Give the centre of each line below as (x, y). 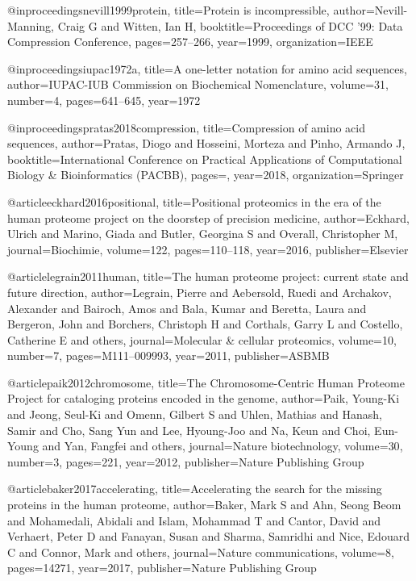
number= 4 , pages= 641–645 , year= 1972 (104, 100)
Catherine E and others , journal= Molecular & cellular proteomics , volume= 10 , (202, 339)
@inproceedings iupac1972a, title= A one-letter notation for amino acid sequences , (207, 68)
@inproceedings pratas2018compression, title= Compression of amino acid (186, 127)
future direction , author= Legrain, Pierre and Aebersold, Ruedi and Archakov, (200, 292)
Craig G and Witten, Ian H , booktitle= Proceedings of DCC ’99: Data (230, 25)
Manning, (31, 25)
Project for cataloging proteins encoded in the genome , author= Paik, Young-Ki (204, 398)
